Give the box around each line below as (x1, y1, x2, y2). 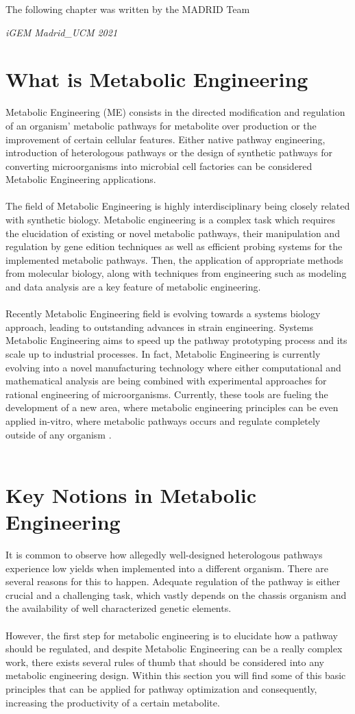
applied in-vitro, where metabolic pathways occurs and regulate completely (5, 413, 321, 428)
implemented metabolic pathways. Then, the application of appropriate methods (5, 252, 343, 267)
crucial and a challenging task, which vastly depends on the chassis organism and (5, 587, 347, 602)
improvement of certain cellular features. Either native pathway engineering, (5, 132, 326, 146)
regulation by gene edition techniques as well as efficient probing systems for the (5, 239, 343, 254)
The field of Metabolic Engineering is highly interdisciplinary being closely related (5, 199, 350, 213)
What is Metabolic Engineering (5, 65, 308, 93)
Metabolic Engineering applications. (5, 172, 156, 186)
